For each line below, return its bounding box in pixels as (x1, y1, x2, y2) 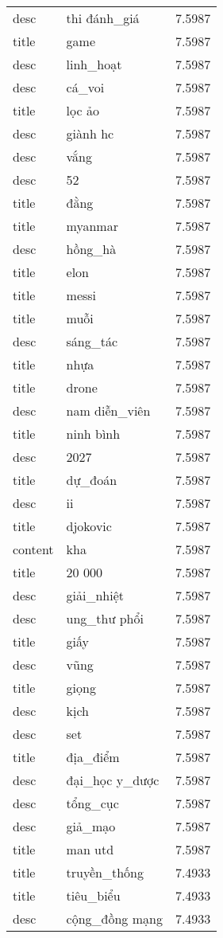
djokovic (66, 517, 112, 535)
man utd (66, 840, 114, 858)
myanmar (66, 217, 118, 235)
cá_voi (66, 78, 105, 96)
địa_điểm (66, 748, 120, 766)
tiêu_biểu (66, 886, 121, 905)
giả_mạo (66, 817, 116, 835)
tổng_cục (66, 794, 119, 812)
